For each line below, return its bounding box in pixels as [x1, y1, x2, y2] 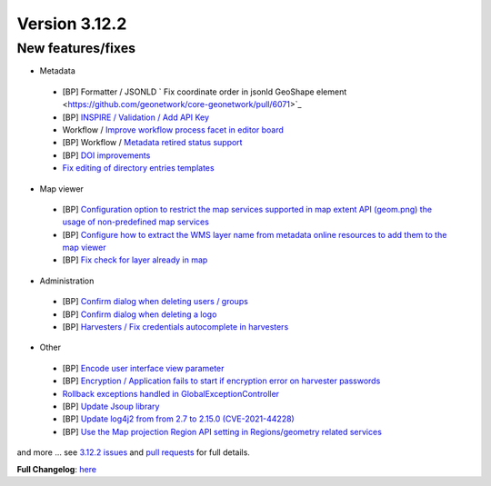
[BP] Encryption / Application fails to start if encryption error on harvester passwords [62, 375, 381, 386]
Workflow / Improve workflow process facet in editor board [62, 124, 284, 135]
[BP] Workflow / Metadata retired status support [62, 137, 243, 148]
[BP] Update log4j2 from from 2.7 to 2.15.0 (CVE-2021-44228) [62, 413, 295, 424]
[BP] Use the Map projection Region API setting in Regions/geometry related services [62, 426, 382, 437]
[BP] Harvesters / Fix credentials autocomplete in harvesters [62, 322, 289, 332]
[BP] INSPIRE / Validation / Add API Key [62, 112, 209, 123]
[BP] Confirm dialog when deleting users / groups [62, 296, 249, 307]
